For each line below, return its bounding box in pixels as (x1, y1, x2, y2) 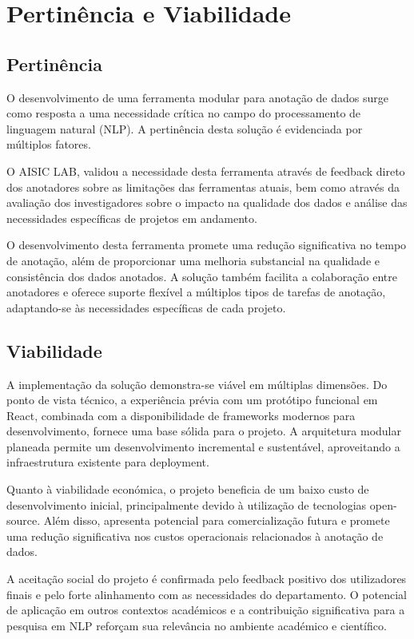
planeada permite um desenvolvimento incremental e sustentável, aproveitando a (6, 438, 400, 454)
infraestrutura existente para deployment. (6, 454, 209, 470)
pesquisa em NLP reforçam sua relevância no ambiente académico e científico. (6, 617, 387, 633)
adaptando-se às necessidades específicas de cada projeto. (6, 299, 286, 316)
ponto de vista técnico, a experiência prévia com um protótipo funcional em (6, 391, 378, 408)
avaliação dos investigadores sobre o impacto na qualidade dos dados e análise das (6, 194, 408, 211)
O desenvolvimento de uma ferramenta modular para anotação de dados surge (6, 89, 388, 105)
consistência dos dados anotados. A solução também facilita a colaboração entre (6, 268, 397, 284)
